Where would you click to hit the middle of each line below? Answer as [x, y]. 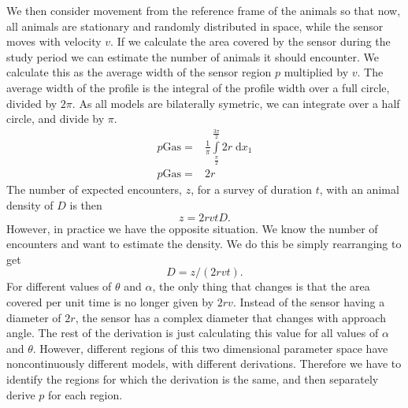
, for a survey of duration [251, 189]
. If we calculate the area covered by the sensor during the [250, 41]
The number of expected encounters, [94, 189]
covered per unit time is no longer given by [110, 301]
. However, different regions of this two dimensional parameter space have [210, 348]
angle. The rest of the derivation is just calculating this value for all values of [193, 333]
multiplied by [316, 72]
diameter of [34, 317]
